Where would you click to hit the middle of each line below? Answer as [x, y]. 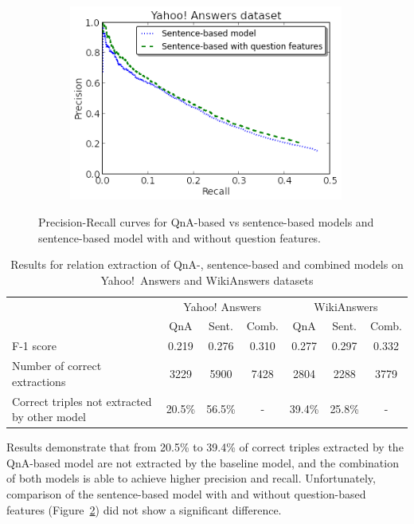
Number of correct [57, 366]
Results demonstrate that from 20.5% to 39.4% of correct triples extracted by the [205, 447]
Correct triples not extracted [82, 401]
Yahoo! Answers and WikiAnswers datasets [207, 280]
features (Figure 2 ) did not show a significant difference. [144, 509]
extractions [39, 381]
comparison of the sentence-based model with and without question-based [186, 494]
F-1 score [34, 346]
